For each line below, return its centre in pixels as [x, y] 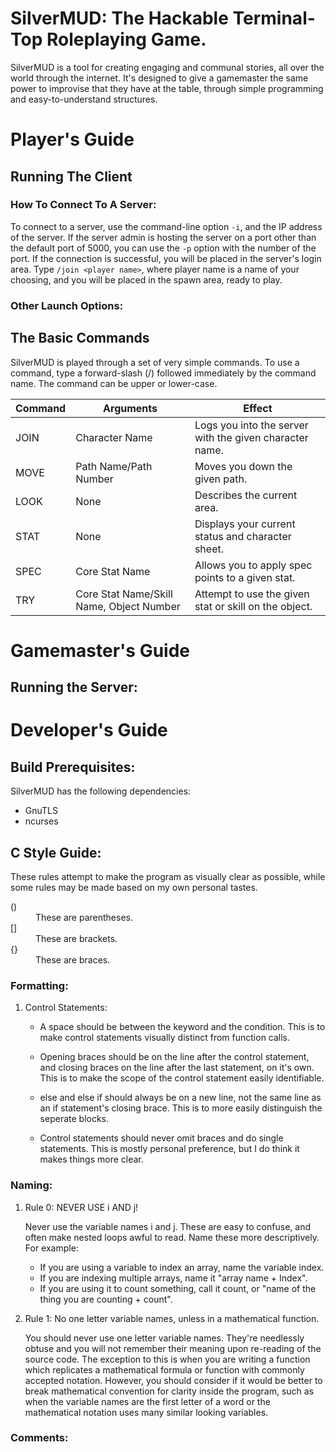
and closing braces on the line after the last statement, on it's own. [177, 1068]
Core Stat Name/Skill [124, 594]
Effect [258, 408]
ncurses [41, 821]
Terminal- [274, 18]
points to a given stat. [245, 577]
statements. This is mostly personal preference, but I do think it [169, 1149]
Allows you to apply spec [253, 565]
